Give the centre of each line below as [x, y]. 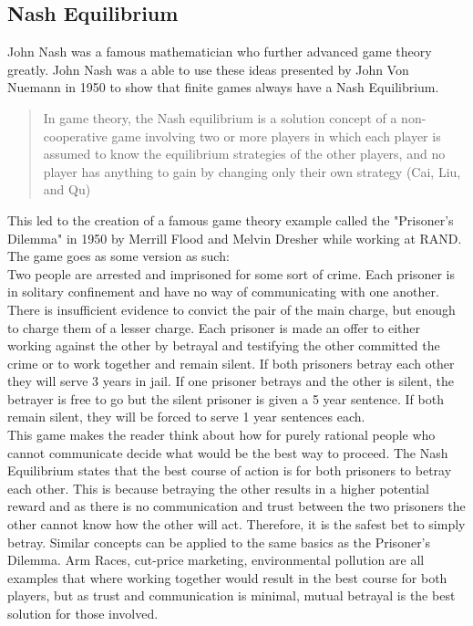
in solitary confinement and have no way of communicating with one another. [223, 292]
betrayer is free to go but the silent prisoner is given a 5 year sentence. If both [226, 398]
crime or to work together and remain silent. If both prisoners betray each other [231, 363]
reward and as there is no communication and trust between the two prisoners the [236, 506]
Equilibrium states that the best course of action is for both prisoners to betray [230, 470]
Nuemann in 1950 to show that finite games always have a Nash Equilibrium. [223, 87]
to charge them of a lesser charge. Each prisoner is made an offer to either [214, 327]
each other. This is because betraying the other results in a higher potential [218, 488]
